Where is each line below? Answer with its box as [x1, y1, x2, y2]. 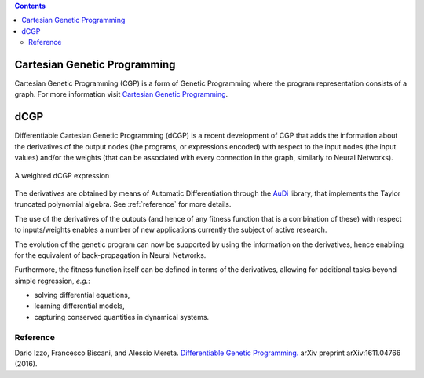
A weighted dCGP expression [14, 171, 110, 180]
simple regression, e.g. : [14, 276, 90, 285]
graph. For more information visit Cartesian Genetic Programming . [14, 90, 228, 99]
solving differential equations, [34, 291, 130, 300]
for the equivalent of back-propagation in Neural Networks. [14, 250, 207, 259]
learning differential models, [34, 301, 125, 310]
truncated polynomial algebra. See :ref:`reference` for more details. [14, 200, 232, 209]
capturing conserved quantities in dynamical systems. [34, 312, 210, 321]
